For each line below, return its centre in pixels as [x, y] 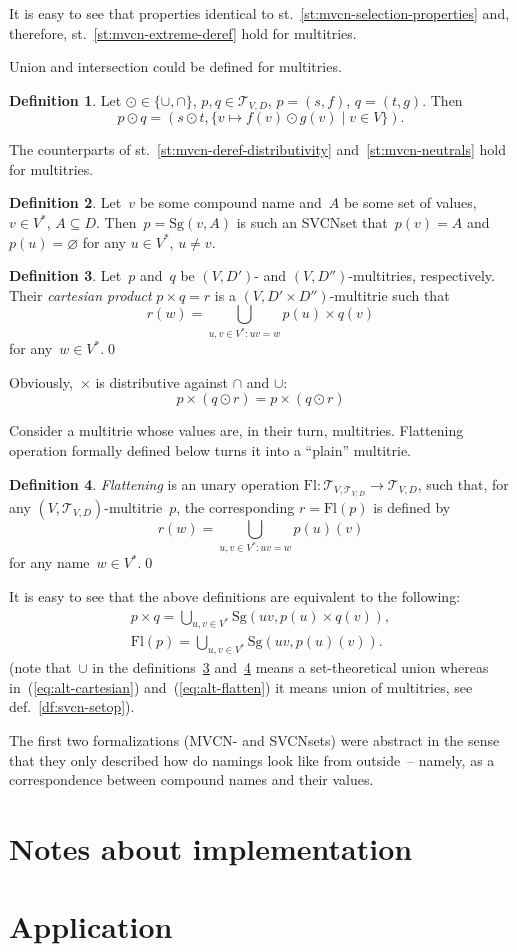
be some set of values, [410, 202]
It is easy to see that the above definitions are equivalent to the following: [235, 596]
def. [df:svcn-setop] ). [72, 706]
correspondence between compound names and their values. [191, 779]
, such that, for [463, 483]
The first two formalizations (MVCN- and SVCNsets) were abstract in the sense [254, 740]
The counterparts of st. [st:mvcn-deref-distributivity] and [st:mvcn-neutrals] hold [257, 149]
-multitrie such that [389, 294]
